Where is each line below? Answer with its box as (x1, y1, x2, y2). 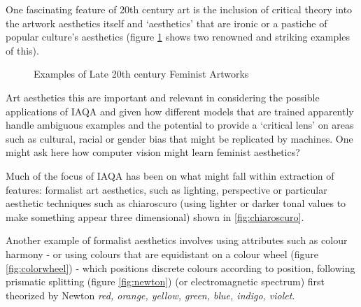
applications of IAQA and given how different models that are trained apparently (6, 103, 354, 118)
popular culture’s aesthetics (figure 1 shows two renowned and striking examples (6, 29, 350, 44)
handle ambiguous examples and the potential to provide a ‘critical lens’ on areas (6, 117, 354, 132)
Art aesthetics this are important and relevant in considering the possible (6, 90, 320, 104)
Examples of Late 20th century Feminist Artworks (34, 66, 249, 81)
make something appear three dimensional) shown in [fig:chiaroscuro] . (6, 209, 304, 224)
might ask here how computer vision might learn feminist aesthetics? (6, 145, 300, 159)
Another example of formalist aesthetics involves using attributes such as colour (6, 233, 348, 248)
